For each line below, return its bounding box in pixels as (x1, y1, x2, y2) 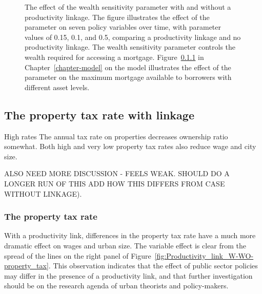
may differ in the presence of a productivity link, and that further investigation (4, 270, 253, 281)
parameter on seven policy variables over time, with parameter (25, 22, 221, 32)
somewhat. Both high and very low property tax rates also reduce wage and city (4, 141, 256, 152)
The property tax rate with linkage (4, 107, 194, 122)
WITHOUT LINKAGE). (4, 188, 82, 199)
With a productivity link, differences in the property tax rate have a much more (4, 230, 256, 241)
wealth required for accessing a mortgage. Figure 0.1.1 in (25, 51, 204, 62)
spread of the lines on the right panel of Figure (4, 250, 151, 261)
